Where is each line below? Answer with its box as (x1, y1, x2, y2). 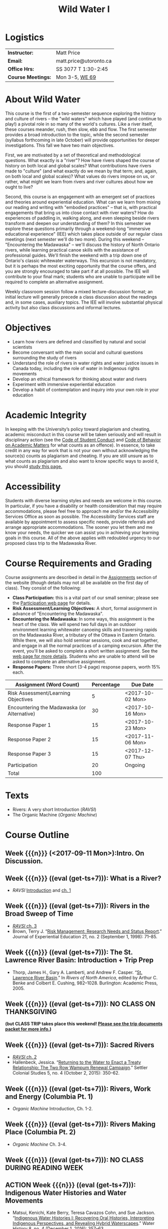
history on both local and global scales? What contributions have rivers (5, 162, 151, 168)
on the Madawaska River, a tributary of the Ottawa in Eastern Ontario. (12, 632, 156, 638)
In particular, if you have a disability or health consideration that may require (5, 503, 162, 509)
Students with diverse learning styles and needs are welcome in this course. (5, 497, 162, 503)
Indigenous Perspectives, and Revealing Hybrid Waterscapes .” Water (12, 1220, 155, 1226)
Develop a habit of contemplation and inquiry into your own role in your (12, 386, 159, 392)
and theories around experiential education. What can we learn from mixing (5, 199, 161, 205)
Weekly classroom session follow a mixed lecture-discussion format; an (5, 288, 153, 294)
